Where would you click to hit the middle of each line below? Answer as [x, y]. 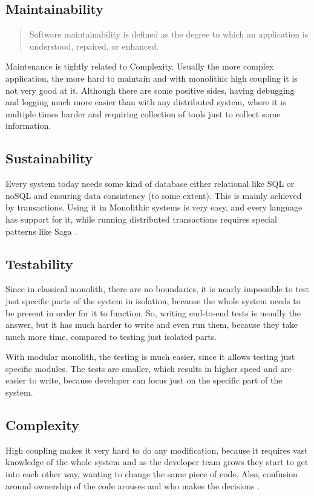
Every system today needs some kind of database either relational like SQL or [150, 184]
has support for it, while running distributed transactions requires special [141, 219]
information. [28, 126]
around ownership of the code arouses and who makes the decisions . [133, 485]
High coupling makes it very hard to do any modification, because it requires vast [157, 450]
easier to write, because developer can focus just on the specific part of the [144, 380]
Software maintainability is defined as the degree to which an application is [169, 34]
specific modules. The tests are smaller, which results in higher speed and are [149, 368]
